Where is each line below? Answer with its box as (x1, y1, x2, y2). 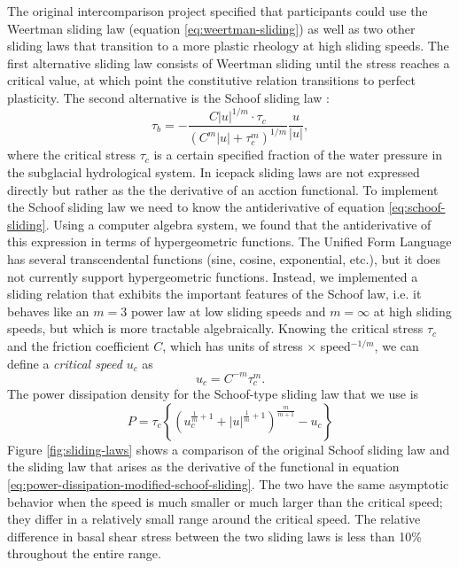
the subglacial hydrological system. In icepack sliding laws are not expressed (7, 163, 420, 182)
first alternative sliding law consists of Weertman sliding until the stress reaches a (7, 53, 450, 72)
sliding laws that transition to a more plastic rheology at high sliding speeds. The (7, 36, 449, 55)
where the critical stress (7, 145, 136, 164)
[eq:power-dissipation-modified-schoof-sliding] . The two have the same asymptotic (7, 474, 449, 493)
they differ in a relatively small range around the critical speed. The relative (7, 510, 421, 528)
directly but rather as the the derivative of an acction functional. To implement (7, 180, 439, 198)
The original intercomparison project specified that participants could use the (7, 2, 428, 19)
